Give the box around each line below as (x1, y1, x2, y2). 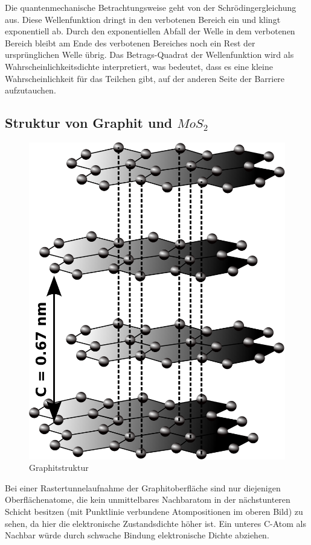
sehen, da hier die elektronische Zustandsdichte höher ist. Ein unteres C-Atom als (5, 517, 307, 529)
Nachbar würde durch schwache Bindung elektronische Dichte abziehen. (5, 529, 269, 541)
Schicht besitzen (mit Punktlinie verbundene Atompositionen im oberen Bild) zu (5, 505, 303, 517)
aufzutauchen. (5, 84, 56, 96)
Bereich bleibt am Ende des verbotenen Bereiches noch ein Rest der (5, 36, 255, 49)
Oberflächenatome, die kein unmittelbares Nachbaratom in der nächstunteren (5, 493, 290, 506)
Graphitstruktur (29, 461, 89, 474)
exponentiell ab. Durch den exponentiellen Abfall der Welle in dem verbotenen (5, 25, 295, 37)
